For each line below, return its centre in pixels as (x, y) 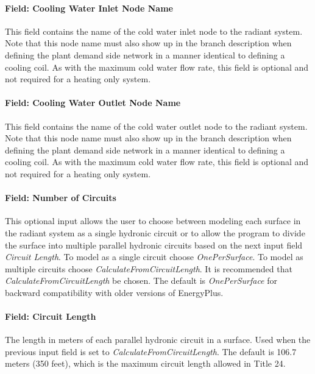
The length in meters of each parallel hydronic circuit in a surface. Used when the (158, 340)
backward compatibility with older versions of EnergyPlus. (114, 292)
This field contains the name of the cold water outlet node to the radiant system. (156, 126)
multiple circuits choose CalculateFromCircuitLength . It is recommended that (149, 268)
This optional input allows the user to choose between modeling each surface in (153, 221)
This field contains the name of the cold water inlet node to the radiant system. (154, 31)
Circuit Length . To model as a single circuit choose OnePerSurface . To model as (154, 257)
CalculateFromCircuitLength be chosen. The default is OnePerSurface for (141, 280)
